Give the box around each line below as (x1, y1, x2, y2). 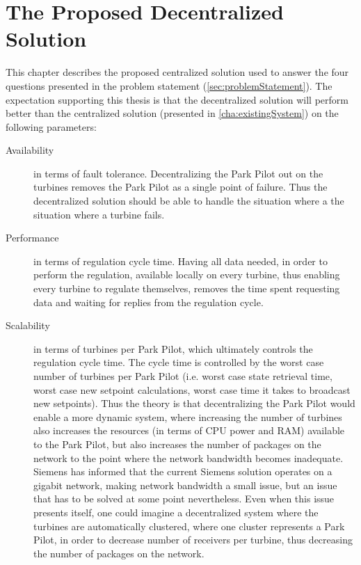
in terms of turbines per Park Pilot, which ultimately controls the (33, 341, 313, 356)
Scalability (6, 318, 50, 333)
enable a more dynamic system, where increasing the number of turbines (33, 409, 342, 424)
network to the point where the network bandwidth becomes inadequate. (33, 450, 344, 465)
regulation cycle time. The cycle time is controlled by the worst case (33, 355, 324, 369)
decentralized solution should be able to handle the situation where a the (33, 193, 344, 208)
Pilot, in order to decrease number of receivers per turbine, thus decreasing (33, 532, 353, 547)
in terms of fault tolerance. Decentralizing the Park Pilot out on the (33, 166, 323, 180)
